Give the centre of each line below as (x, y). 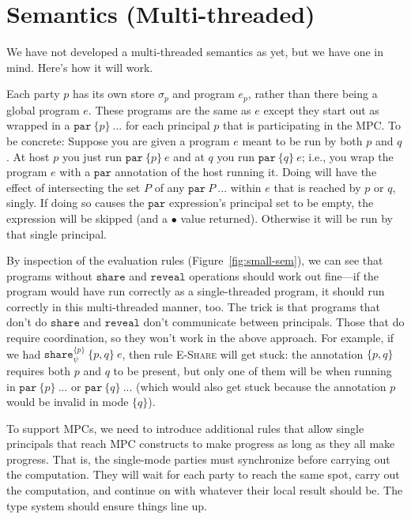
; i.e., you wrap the (347, 156)
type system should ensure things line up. (107, 505)
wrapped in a (38, 125)
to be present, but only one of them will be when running (253, 370)
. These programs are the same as (170, 109)
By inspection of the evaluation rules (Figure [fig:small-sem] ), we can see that (195, 260)
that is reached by (317, 187)
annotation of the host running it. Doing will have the (246, 172)
